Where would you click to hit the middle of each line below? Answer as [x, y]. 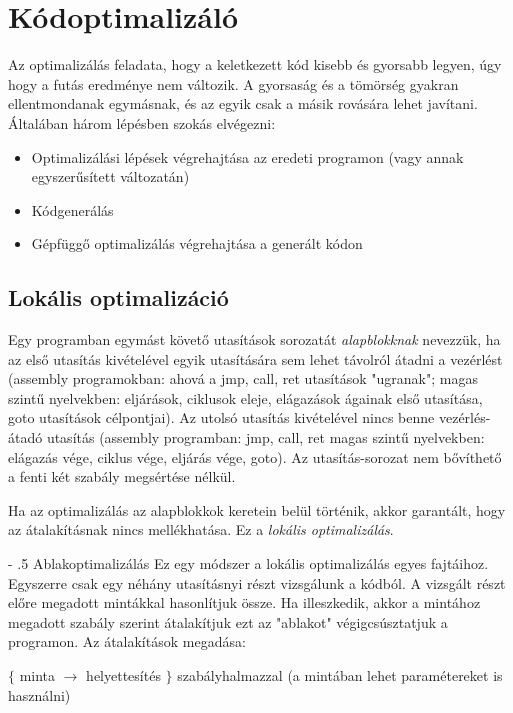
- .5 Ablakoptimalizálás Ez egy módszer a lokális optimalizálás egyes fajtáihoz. [248, 563]
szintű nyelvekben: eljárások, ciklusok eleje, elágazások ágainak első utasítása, [245, 397]
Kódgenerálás [72, 209]
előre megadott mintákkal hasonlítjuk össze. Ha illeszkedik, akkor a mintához [244, 602]
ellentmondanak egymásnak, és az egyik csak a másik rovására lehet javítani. [243, 103]
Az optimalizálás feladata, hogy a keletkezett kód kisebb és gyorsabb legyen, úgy [255, 64]
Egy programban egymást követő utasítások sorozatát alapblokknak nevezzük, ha [254, 339]
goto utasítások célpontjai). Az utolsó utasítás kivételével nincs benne [221, 417]
